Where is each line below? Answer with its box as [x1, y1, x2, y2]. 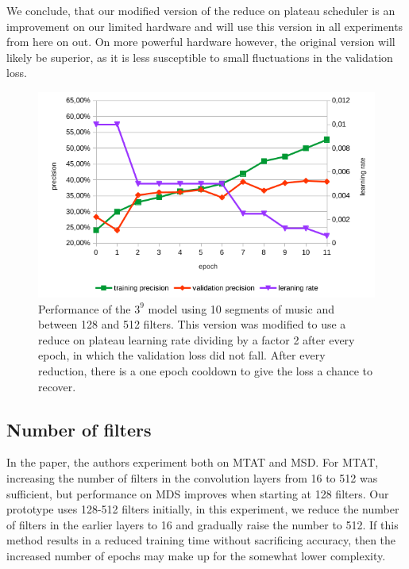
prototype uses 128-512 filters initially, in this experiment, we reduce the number [6, 501, 399, 517]
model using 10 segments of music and [148, 300, 334, 317]
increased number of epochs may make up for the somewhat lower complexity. [6, 547, 386, 563]
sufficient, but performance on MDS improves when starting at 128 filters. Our [6, 485, 389, 502]
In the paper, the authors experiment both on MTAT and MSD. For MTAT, [6, 454, 379, 471]
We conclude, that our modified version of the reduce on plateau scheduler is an [6, 2, 395, 18]
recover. [38, 378, 76, 394]
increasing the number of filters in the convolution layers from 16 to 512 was [6, 469, 378, 486]
